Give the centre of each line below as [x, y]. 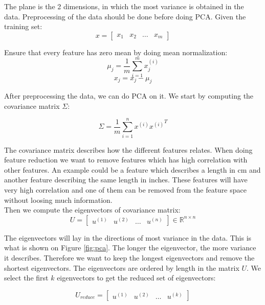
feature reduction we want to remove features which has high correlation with [126, 160]
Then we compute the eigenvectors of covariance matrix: [92, 210]
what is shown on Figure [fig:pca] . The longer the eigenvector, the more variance [130, 248]
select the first [26, 278]
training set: [23, 26]
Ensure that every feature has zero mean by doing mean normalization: [116, 52]
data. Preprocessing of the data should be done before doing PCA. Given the [125, 16]
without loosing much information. [58, 200]
